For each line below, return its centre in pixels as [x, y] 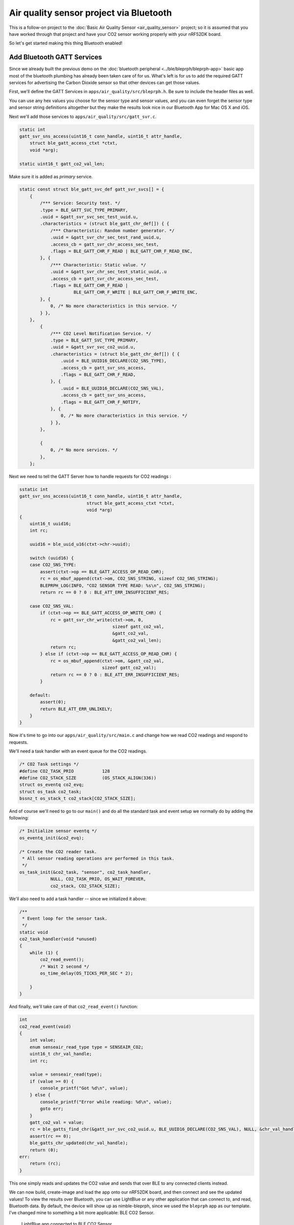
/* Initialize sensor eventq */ [58, 831]
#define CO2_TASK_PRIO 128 [65, 771]
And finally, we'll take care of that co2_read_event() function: [73, 1006]
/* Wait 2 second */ [65, 966]
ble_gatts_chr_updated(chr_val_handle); [79, 1143]
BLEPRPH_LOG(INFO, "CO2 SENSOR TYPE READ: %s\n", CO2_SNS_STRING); [123, 585]
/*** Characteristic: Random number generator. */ [112, 231]
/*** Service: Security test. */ [80, 203]
